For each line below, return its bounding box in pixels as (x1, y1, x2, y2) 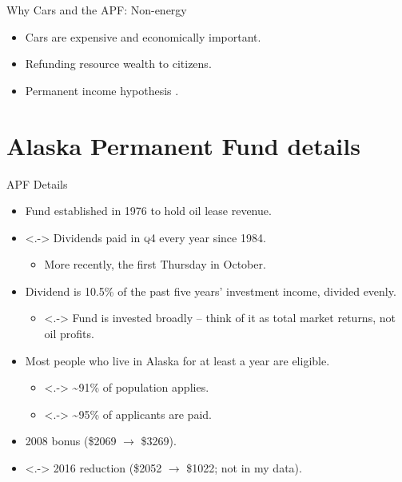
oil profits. (44, 325, 94, 342)
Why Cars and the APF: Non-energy (6, 2, 187, 18)
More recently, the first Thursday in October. (44, 256, 266, 273)
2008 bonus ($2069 (25, 432, 117, 449)
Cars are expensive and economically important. (25, 28, 261, 45)
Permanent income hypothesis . (25, 82, 179, 98)
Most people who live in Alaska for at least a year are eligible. (25, 352, 330, 368)
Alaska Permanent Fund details (6, 129, 360, 161)
